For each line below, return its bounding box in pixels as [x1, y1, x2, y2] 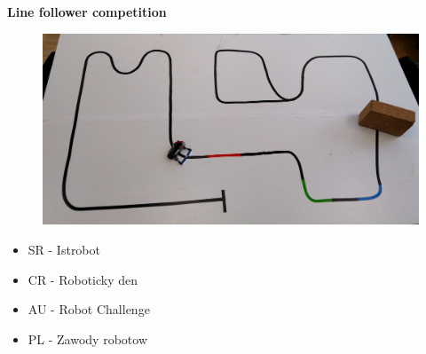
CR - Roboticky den [28, 270, 138, 288]
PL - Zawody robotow [28, 329, 148, 348]
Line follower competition [7, 3, 167, 20]
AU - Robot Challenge [28, 300, 150, 319]
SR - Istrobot [28, 240, 100, 258]
